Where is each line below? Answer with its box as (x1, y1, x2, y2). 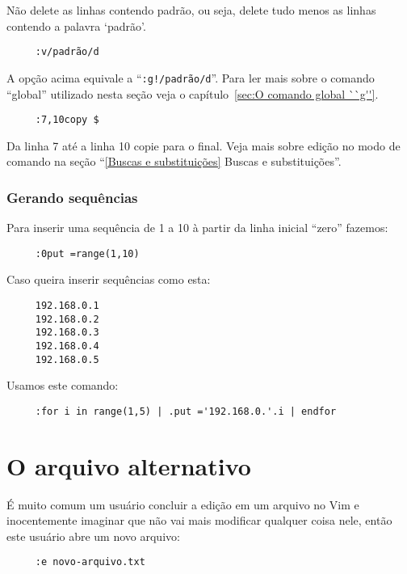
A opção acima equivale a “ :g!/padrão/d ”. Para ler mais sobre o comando (6, 69, 375, 86)
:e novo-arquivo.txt (35, 556, 145, 568)
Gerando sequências (6, 187, 138, 207)
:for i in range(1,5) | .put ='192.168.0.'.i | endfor (35, 405, 337, 417)
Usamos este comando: (6, 377, 119, 394)
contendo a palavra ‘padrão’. (6, 17, 146, 34)
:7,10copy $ (35, 114, 99, 126)
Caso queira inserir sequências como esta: (6, 271, 211, 288)
